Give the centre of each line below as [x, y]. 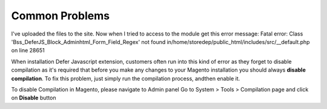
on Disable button [34, 98]
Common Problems [61, 16]
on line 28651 [28, 51]
